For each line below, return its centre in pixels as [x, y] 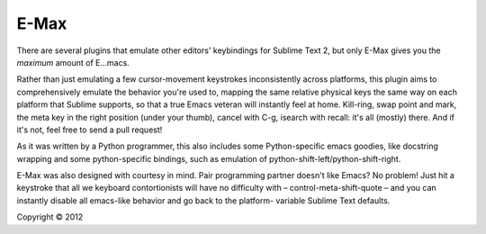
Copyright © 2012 [50, 217]
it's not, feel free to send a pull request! [90, 130]
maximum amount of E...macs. [73, 62]
